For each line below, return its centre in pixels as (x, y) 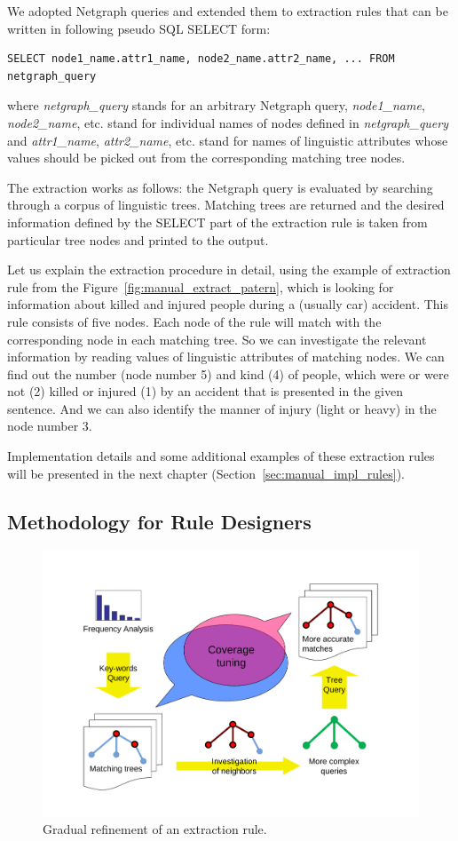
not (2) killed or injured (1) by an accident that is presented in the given (205, 391)
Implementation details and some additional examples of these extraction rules (221, 456)
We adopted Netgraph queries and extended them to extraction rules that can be (228, 11)
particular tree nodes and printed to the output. (138, 239)
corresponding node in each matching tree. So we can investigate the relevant (217, 339)
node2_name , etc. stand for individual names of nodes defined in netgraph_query (228, 122)
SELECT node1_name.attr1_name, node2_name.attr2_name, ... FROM (201, 59)
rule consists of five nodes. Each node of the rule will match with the (194, 321)
